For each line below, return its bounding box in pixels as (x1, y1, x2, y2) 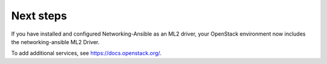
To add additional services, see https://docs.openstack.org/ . (11, 50, 162, 57)
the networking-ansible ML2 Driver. (11, 38, 100, 45)
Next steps (11, 9, 67, 22)
